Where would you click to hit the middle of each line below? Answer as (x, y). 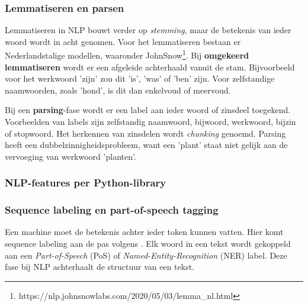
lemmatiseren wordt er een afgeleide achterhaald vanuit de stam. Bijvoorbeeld (150, 67)
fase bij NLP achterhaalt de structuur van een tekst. (100, 267)
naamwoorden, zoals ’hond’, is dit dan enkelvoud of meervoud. (118, 90)
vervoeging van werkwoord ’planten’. (70, 156)
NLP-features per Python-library (86, 183)
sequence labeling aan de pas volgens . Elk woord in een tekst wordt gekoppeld (148, 244)
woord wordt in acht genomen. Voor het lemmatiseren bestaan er (123, 41)
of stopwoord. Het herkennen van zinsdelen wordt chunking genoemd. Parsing (145, 133)
